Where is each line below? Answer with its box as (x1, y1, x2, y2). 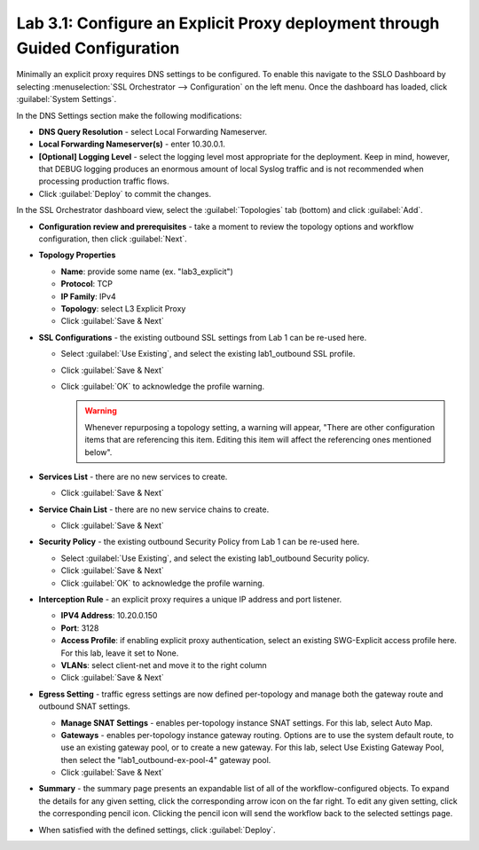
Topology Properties (38, 249, 116, 261)
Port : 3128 (60, 622, 99, 634)
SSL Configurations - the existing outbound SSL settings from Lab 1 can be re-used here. (38, 332, 367, 342)
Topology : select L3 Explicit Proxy (60, 303, 186, 314)
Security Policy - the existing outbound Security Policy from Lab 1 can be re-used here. (38, 537, 360, 547)
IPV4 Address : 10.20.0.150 (60, 610, 158, 621)
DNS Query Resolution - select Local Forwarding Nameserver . (38, 126, 268, 137)
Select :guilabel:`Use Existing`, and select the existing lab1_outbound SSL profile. (60, 349, 356, 359)
